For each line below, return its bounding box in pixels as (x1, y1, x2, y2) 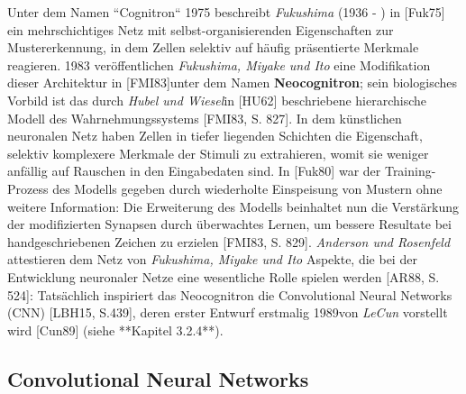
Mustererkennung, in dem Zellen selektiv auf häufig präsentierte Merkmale (7, 38, 419, 57)
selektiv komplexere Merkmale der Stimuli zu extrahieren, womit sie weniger (7, 143, 429, 162)
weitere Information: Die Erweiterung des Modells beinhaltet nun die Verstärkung (7, 197, 460, 215)
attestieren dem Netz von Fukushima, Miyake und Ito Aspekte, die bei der (7, 250, 417, 269)
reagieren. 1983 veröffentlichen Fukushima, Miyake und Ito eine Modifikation (7, 55, 431, 74)
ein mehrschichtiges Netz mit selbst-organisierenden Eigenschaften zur (7, 20, 394, 39)
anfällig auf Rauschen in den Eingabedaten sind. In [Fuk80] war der (7, 161, 381, 180)
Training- (384, 161, 436, 180)
